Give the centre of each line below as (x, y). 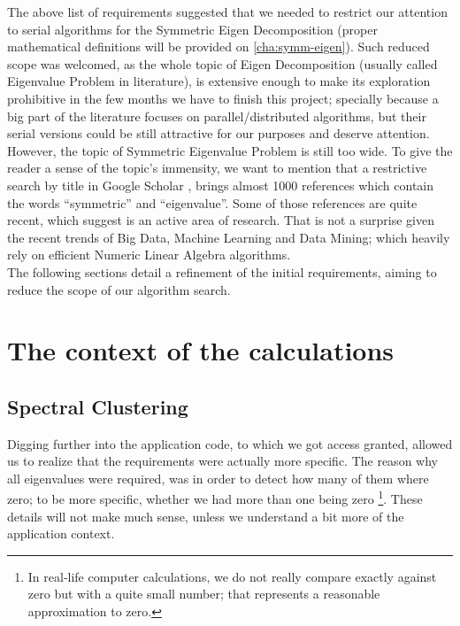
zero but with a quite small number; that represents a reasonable (204, 594)
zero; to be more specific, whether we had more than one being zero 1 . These (215, 498)
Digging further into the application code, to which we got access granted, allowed (230, 443)
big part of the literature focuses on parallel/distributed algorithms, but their (217, 116)
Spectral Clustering (98, 406)
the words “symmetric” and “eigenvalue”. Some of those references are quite (212, 202)
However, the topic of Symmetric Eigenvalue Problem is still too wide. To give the (230, 150)
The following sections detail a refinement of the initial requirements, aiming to (222, 271)
